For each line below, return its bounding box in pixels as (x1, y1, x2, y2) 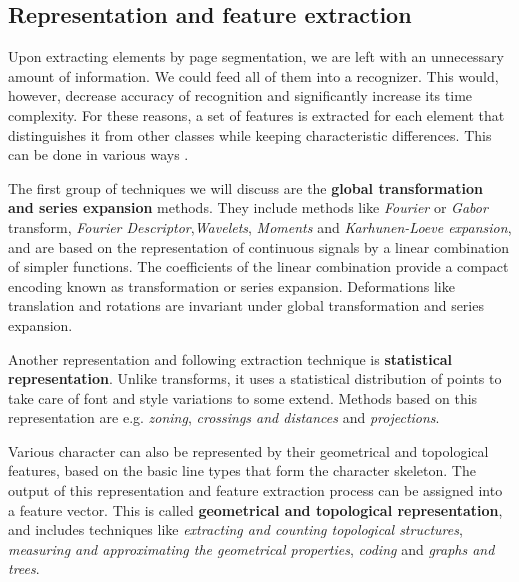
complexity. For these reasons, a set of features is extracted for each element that (8, 104, 505, 125)
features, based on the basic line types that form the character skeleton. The (8, 460, 476, 481)
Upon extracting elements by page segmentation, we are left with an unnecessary (8, 46, 504, 67)
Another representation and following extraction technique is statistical (8, 348, 453, 369)
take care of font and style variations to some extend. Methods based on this (8, 387, 478, 408)
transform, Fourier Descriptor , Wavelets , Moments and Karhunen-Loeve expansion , (8, 216, 512, 237)
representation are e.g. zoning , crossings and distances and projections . (8, 407, 440, 428)
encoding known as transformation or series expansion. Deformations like (8, 275, 455, 296)
